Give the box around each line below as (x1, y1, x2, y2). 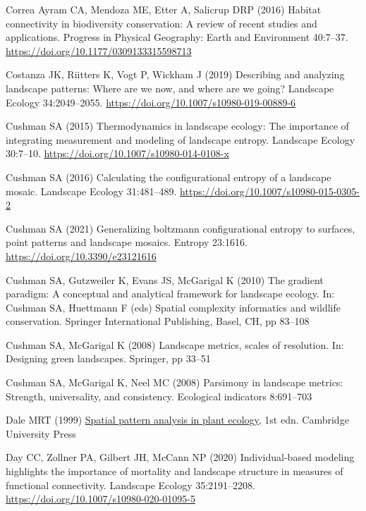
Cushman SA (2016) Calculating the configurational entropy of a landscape (6, 169, 331, 184)
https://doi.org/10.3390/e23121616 (6, 248, 157, 263)
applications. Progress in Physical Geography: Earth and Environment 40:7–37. (6, 30, 348, 44)
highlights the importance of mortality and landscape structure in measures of (6, 464, 343, 479)
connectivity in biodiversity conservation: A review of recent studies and (6, 16, 317, 30)
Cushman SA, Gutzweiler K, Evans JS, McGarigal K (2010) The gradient (6, 272, 324, 287)
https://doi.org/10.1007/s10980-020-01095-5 (6, 491, 195, 506)
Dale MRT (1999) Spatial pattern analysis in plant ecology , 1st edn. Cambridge (6, 412, 349, 427)
